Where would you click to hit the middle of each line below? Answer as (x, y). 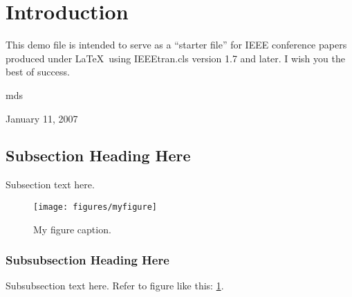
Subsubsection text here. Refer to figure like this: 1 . (115, 286)
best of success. (38, 72)
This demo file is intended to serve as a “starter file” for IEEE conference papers (176, 45)
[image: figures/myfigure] (95, 207)
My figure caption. (72, 229)
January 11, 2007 (42, 118)
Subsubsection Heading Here (87, 260)
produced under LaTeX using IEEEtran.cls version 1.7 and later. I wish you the (175, 58)
